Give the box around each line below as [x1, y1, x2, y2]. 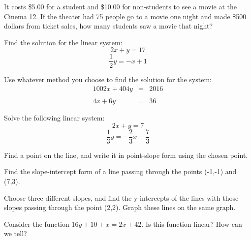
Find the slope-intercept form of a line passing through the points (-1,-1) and [4, 166, 237, 177]
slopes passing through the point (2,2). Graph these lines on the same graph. [4, 202, 236, 212]
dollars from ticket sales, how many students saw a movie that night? [4, 21, 213, 31]
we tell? [4, 228, 27, 239]
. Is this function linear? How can [141, 218, 242, 229]
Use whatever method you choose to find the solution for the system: [4, 74, 212, 85]
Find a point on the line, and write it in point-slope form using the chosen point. [4, 150, 248, 160]
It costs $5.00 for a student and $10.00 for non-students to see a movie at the [4, 1, 237, 11]
